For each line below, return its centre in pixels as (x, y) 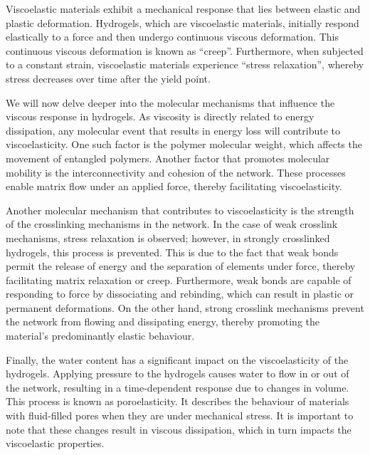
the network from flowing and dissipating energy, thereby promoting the (163, 321)
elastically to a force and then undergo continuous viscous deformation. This (172, 37)
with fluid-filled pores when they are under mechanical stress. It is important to (180, 415)
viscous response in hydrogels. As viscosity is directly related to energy (160, 116)
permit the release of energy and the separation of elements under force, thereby (181, 266)
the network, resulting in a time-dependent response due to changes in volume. (178, 387)
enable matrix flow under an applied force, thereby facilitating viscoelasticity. (174, 186)
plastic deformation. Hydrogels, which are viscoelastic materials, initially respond (183, 22)
